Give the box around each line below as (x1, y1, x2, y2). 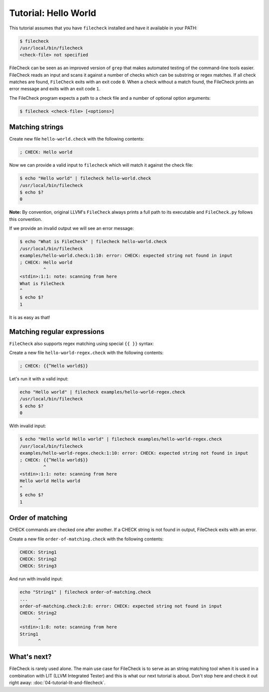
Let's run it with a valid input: (9, 375, 69, 381)
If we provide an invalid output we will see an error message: (9, 225, 134, 231)
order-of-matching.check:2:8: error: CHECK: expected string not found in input (19, 603, 222, 609)
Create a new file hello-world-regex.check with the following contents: (9, 349, 164, 356)
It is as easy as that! (9, 314, 50, 320)
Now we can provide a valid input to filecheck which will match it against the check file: (9, 162, 194, 168)
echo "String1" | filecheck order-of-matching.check (19, 589, 151, 595)
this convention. (9, 216, 42, 222)
